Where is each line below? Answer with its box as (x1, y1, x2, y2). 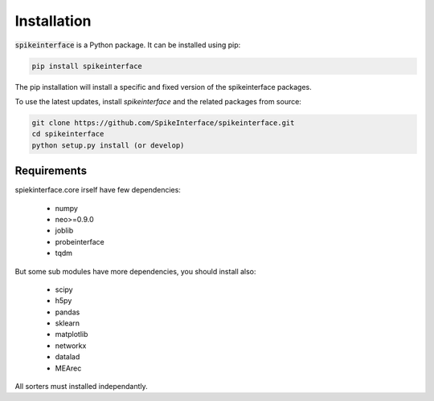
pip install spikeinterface (31, 61, 142, 71)
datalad (55, 352, 80, 362)
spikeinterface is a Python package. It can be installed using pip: (14, 40, 241, 50)
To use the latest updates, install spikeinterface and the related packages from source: (14, 96, 301, 106)
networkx (55, 341, 87, 350)
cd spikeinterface (31, 129, 104, 139)
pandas (55, 307, 80, 317)
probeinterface (55, 237, 104, 246)
